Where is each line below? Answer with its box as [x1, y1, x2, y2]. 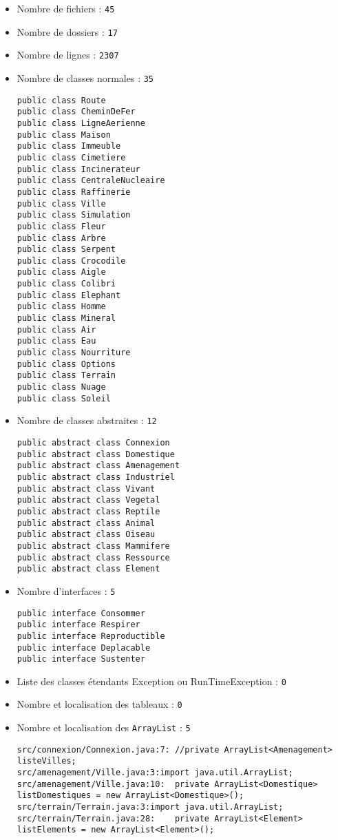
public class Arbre [17, 233, 106, 243]
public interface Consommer [17, 608, 145, 618]
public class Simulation [17, 210, 131, 220]
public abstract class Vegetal [17, 495, 160, 505]
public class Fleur [17, 221, 106, 231]
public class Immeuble [17, 141, 121, 151]
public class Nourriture [17, 348, 131, 358]
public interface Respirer [17, 620, 140, 630]
